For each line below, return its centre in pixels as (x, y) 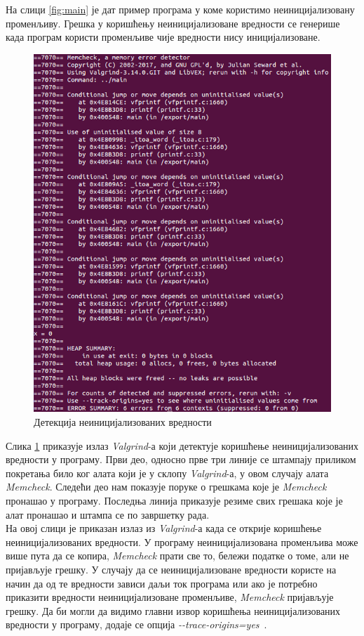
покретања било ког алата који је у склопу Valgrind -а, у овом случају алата (167, 473)
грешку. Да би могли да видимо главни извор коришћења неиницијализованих (173, 610)
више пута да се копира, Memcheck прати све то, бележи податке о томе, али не (177, 556)
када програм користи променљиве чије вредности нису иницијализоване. (163, 37)
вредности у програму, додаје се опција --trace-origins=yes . (136, 624)
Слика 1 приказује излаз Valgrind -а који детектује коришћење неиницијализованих (182, 445)
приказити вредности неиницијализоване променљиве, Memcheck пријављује (170, 597)
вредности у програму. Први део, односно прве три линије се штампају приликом (181, 459)
